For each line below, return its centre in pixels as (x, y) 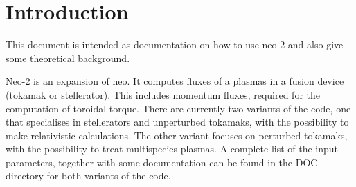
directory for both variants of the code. (88, 176)
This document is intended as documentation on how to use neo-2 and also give (175, 45)
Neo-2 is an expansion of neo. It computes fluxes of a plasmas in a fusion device (175, 81)
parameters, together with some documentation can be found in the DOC (162, 162)
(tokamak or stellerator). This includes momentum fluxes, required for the (163, 94)
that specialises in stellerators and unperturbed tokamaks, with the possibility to (177, 122)
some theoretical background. (68, 58)
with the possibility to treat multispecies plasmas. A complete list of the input (172, 149)
